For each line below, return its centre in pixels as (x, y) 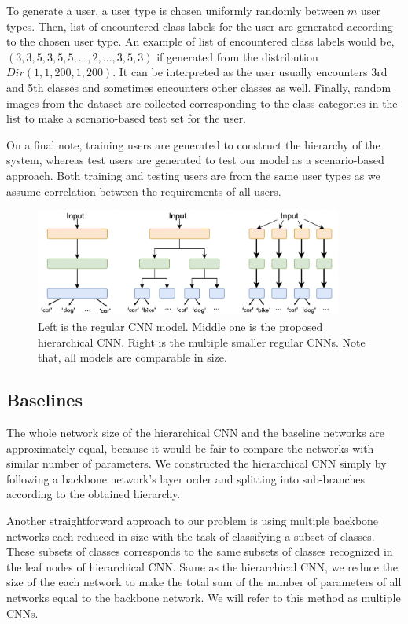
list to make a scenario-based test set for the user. (127, 118)
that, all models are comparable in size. (132, 357)
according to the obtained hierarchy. (94, 494)
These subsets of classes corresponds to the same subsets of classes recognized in (200, 551)
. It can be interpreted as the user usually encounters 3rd (250, 72)
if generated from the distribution (237, 56)
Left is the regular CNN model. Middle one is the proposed (180, 326)
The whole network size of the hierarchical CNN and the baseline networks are (196, 432)
